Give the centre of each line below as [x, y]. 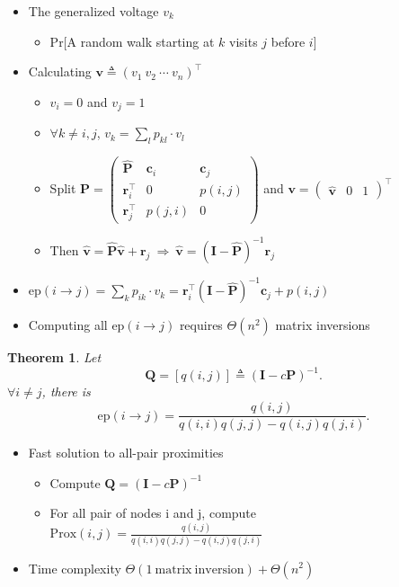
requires [201, 325]
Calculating [60, 71]
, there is [66, 391]
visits [244, 41]
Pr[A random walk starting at [132, 41]
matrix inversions [323, 325]
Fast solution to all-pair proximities [126, 453]
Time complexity [75, 568]
